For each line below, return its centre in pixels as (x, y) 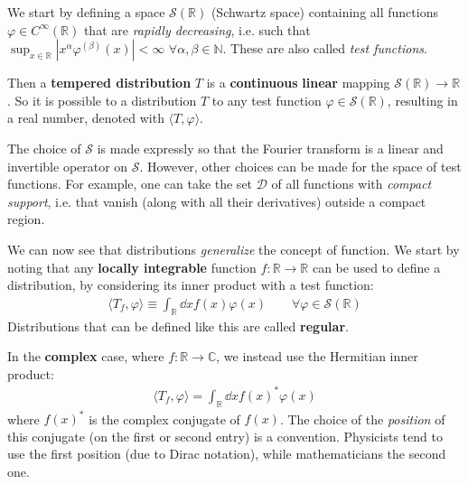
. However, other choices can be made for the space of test (300, 166)
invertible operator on (68, 166)
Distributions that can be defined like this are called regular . (178, 326)
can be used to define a (376, 267)
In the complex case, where (86, 356)
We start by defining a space (86, 12)
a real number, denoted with (86, 118)
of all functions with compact (351, 184)
